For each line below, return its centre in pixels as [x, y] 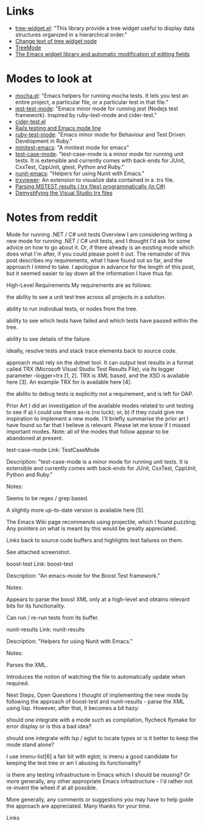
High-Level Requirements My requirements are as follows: [79, 285]
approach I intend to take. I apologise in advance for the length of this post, [100, 267]
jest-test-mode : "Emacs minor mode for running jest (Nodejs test [97, 109]
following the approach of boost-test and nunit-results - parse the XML [95, 701]
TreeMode [28, 48]
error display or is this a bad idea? [49, 726]
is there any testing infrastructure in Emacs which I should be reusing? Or [98, 774]
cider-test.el [30, 121]
